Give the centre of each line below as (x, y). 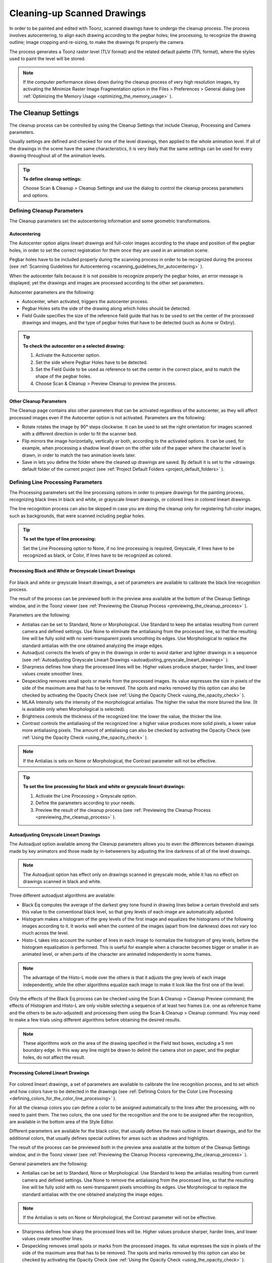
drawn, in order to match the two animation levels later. (79, 455)
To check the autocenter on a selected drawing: (74, 346)
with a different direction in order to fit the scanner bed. (80, 434)
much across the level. (45, 933)
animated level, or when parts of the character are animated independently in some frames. (117, 954)
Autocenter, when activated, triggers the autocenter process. (85, 301)
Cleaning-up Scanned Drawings (78, 13)
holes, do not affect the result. (54, 1057)
